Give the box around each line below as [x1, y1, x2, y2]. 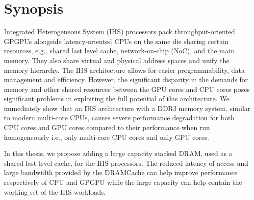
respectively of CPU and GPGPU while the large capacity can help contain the [4, 177, 242, 187]
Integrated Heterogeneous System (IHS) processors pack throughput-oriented [4, 26, 235, 37]
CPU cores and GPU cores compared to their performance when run [4, 122, 210, 133]
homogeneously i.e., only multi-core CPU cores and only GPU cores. [4, 132, 209, 142]
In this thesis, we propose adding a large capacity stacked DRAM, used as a [4, 148, 232, 158]
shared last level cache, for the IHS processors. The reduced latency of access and [4, 157, 249, 168]
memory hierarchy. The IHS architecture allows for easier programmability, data [4, 65, 245, 75]
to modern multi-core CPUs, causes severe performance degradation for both [4, 112, 235, 123]
